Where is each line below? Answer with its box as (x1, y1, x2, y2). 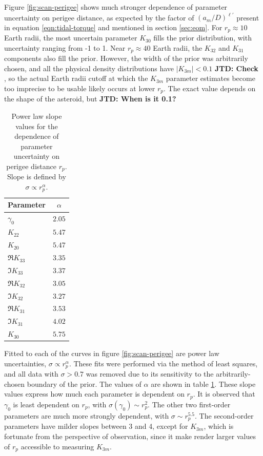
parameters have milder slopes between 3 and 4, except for (4, 421, 188, 431)
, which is (204, 421, 234, 431)
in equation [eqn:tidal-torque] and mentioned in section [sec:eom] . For (4, 22, 222, 32)
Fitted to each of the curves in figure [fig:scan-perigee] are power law (4, 348, 219, 359)
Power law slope (11, 111, 62, 121)
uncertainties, (4, 358, 47, 368)
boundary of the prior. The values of (27, 378, 141, 389)
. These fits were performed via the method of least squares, (69, 358, 258, 368)
